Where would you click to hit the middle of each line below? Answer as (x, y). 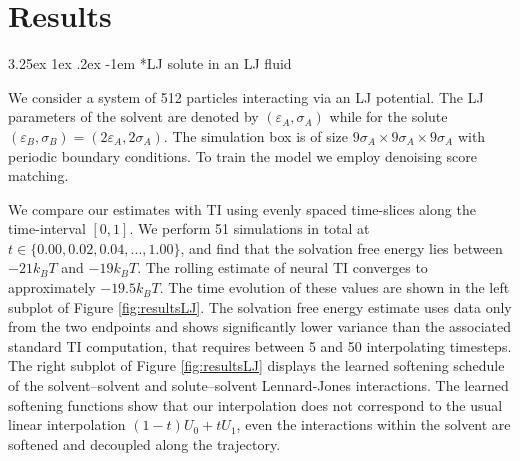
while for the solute (388, 116)
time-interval (47, 228)
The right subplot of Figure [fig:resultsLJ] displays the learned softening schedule (256, 365)
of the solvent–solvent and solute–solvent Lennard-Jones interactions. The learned (258, 385)
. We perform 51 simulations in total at (249, 228)
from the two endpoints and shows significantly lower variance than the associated (260, 326)
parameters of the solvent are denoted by (133, 116)
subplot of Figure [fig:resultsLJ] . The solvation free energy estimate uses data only (260, 306)
